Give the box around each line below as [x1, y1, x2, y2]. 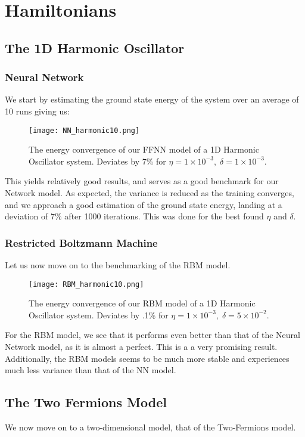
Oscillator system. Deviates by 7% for [29, 154, 166, 167]
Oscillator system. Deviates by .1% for [29, 308, 169, 321]
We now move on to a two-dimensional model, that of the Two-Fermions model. [5, 421, 296, 433]
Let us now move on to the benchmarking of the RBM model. [5, 259, 231, 271]
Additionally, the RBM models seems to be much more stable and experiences [5, 352, 290, 364]
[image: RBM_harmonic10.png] [29, 280, 144, 289]
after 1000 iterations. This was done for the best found [64, 210, 264, 222]
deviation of [5, 210, 48, 222]
